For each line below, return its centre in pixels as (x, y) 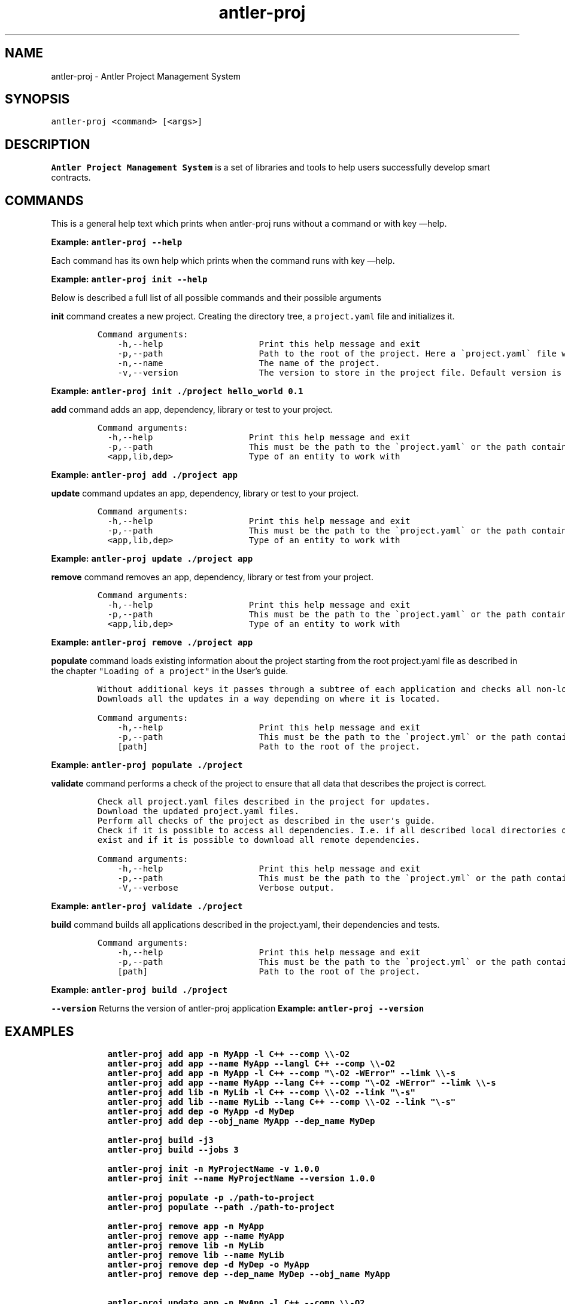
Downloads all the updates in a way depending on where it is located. (269, 699)
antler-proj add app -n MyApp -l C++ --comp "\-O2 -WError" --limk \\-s (282, 1073)
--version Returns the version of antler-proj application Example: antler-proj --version (238, 1009)
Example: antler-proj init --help (129, 279)
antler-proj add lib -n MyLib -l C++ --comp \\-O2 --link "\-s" (261, 1092)
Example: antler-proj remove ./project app (152, 642)
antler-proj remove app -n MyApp (186, 1226)
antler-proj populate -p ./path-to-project (211, 1197)
